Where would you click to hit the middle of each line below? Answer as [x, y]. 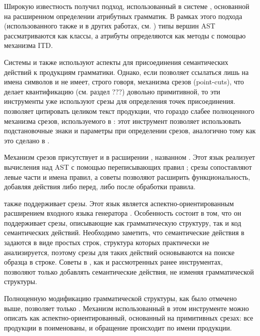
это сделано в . [27, 140]
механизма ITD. [28, 45]
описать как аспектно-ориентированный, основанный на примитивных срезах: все [129, 318]
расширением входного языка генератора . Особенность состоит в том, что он [123, 213]
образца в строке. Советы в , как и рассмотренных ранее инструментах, [113, 262]
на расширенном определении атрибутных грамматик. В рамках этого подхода [123, 16]
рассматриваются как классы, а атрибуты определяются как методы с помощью [125, 35]
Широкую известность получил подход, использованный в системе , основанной [127, 6]
